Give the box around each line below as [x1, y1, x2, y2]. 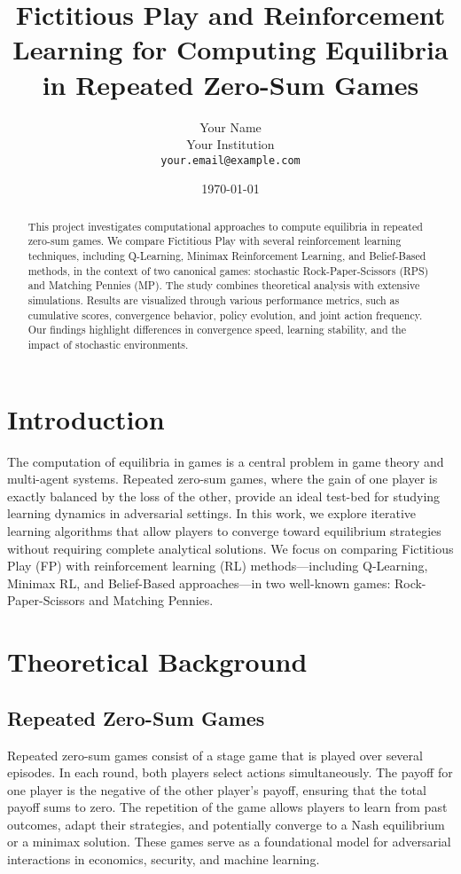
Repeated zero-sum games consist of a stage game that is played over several [7, 745, 423, 764]
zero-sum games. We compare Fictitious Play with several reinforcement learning [27, 233, 402, 248]
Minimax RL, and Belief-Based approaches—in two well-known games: [7, 573, 391, 592]
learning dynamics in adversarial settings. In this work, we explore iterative [7, 504, 417, 523]
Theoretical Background [7, 643, 308, 680]
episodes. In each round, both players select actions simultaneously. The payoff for [7, 763, 453, 782]
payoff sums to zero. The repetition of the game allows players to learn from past [7, 798, 448, 816]
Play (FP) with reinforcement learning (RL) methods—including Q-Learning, [7, 556, 428, 575]
